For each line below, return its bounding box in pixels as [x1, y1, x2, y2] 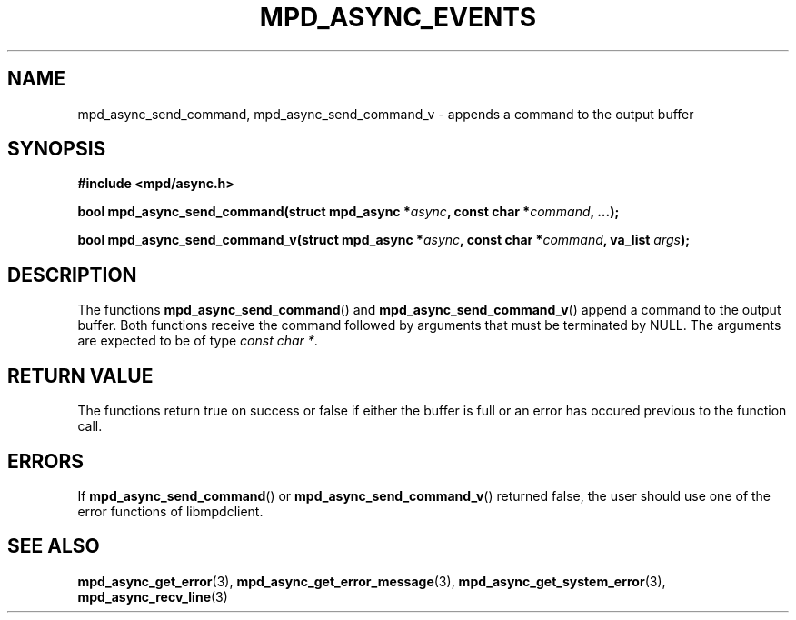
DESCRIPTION [7, 263, 137, 286]
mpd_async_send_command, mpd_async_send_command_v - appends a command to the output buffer [77, 105, 694, 122]
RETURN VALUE [7, 364, 154, 387]
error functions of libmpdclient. [77, 503, 264, 519]
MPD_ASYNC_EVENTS [259, 2, 537, 33]
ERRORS [7, 449, 85, 473]
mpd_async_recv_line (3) [77, 588, 228, 605]
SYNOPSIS [7, 137, 106, 161]
